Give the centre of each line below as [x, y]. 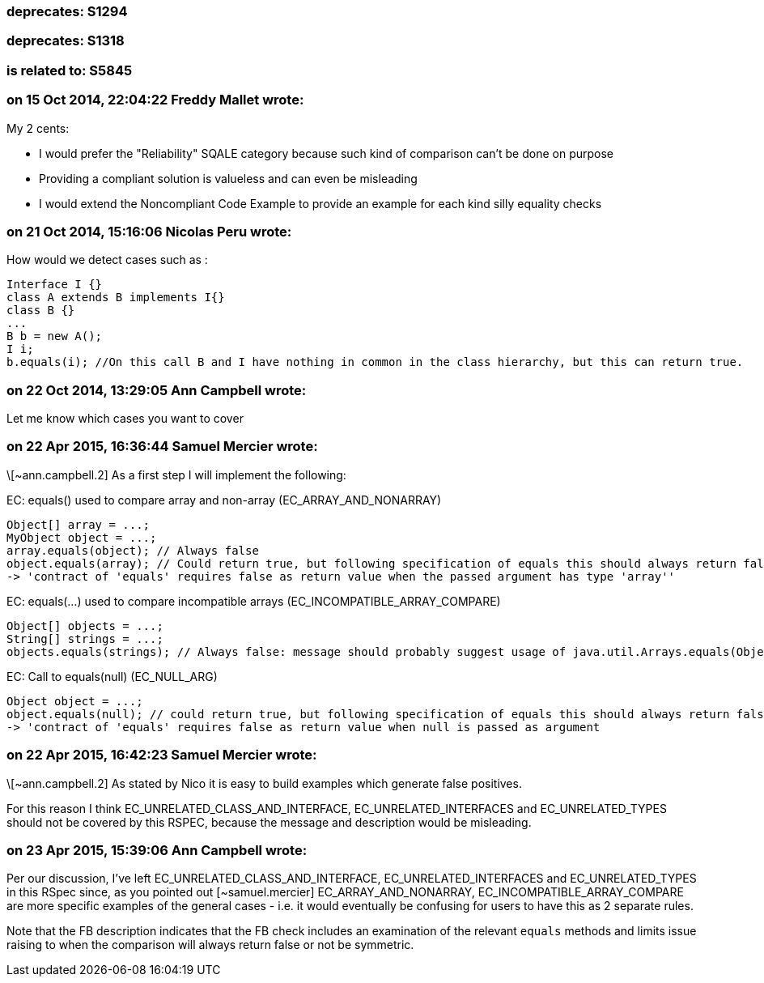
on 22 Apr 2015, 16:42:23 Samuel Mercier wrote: [162, 755]
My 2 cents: [38, 128]
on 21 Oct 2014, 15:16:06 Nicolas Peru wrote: [149, 231]
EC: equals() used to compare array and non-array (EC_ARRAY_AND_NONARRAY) [224, 500]
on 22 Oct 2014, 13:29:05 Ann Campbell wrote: [157, 390]
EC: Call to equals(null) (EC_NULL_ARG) [112, 676]
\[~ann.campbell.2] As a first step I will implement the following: [176, 474]
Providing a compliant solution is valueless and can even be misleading [228, 178]
